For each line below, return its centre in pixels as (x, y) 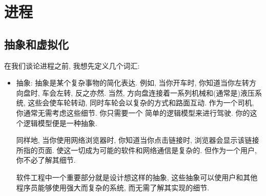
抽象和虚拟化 (36, 44)
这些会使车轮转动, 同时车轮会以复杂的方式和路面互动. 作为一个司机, (141, 103)
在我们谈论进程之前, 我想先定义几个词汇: (72, 65)
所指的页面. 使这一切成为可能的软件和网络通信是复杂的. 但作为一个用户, (136, 150)
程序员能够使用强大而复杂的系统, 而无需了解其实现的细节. (113, 187)
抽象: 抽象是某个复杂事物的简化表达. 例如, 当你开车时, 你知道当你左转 (133, 83)
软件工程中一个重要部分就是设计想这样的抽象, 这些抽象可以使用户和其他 (137, 177)
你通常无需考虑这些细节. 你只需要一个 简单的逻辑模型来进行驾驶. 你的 (133, 112)
